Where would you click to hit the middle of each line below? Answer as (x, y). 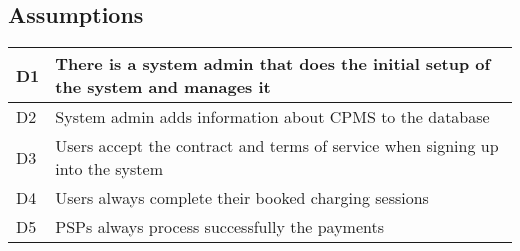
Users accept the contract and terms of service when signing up (277, 146)
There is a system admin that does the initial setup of (273, 64)
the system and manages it (163, 87)
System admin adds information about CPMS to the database (272, 117)
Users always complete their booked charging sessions (242, 198)
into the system (109, 169)
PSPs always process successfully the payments (220, 227)
